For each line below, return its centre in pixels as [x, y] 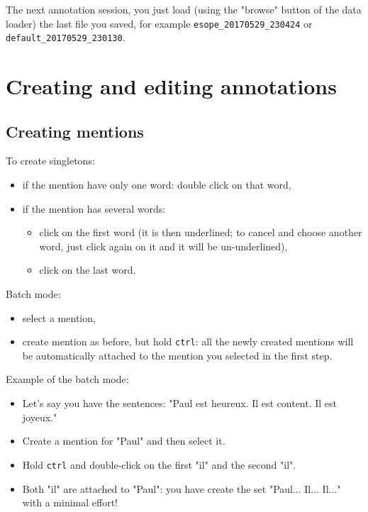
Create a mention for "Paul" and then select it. [124, 441]
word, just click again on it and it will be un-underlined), [163, 246]
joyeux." [40, 417]
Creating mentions [75, 131]
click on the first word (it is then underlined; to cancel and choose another [201, 232]
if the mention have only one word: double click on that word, [157, 185]
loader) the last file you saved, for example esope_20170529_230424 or [159, 23]
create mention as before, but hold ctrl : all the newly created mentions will [188, 341]
